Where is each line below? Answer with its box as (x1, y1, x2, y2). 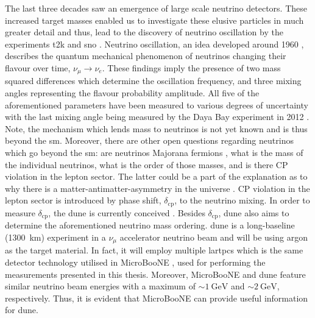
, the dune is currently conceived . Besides (48, 206, 205, 219)
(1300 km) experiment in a (5, 230, 106, 243)
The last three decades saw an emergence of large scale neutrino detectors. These (5, 2, 307, 14)
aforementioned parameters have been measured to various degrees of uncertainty (5, 98, 308, 111)
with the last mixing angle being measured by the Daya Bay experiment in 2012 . (5, 110, 310, 123)
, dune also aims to (218, 206, 289, 219)
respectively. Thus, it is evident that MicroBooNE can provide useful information (5, 291, 308, 304)
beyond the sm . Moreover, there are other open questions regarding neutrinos (5, 134, 294, 147)
